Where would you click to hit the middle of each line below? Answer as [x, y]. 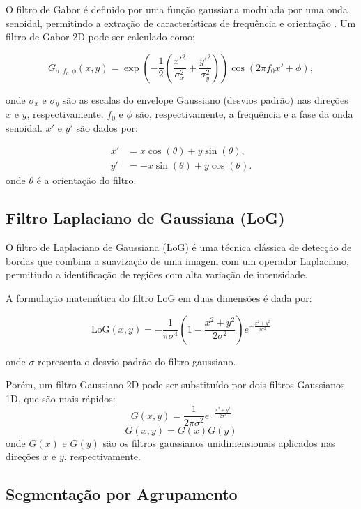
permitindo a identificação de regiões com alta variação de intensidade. [157, 274]
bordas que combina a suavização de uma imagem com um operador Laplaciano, [177, 260]
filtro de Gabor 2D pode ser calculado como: [100, 37]
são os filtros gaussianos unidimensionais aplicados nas [219, 442]
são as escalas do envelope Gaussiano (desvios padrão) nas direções [205, 99]
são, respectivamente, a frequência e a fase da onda [244, 114]
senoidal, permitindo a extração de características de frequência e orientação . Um [181, 23]
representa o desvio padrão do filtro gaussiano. [137, 361]
